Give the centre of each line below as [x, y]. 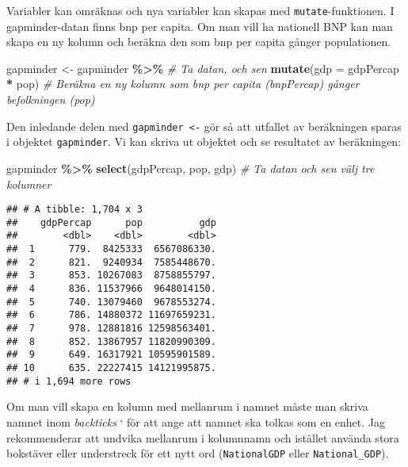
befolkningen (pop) [51, 100]
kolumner [29, 184]
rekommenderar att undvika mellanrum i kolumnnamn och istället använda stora [203, 437]
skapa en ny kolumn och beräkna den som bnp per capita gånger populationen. [199, 42]
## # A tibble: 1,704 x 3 [74, 210]
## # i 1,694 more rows [69, 381]
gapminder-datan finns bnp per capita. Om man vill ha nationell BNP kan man [200, 26]
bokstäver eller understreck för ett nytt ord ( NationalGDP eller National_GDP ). [198, 453]
